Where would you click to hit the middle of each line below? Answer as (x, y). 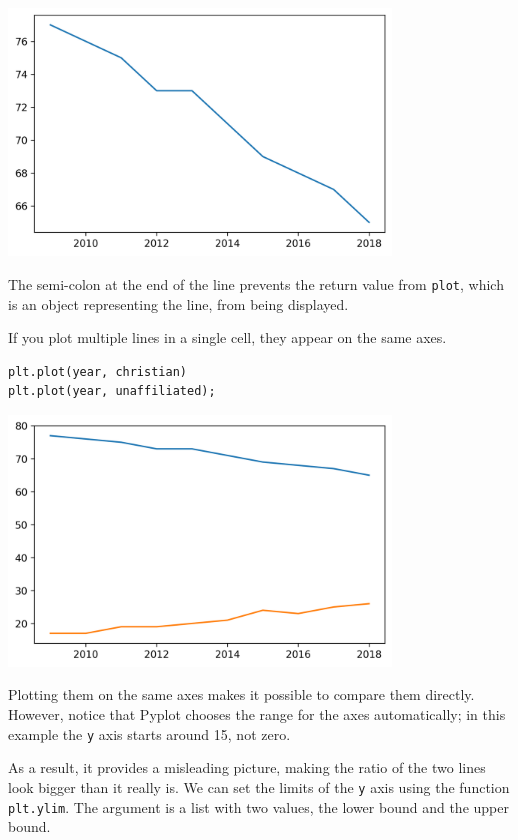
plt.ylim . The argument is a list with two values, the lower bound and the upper (258, 806)
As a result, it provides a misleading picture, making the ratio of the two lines (247, 767)
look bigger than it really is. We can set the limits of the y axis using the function (259, 786)
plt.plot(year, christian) (97, 371)
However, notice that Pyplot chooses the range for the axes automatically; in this (257, 714)
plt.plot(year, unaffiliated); (112, 391)
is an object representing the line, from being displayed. (178, 303)
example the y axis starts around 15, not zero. (149, 733)
